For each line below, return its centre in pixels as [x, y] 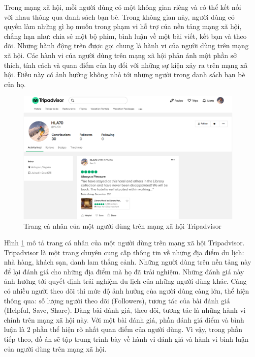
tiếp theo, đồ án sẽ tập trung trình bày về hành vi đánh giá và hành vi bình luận [126, 339]
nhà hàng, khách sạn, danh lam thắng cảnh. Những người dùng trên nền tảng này [128, 262]
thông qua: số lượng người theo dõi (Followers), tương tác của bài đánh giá [117, 300]
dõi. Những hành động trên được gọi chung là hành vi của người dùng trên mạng [126, 45]
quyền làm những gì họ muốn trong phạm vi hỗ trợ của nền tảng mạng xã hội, [123, 26]
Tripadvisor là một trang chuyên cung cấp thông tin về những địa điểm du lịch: [124, 252]
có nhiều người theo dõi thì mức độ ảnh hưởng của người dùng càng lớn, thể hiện [127, 291]
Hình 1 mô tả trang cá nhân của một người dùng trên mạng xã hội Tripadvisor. [124, 243]
